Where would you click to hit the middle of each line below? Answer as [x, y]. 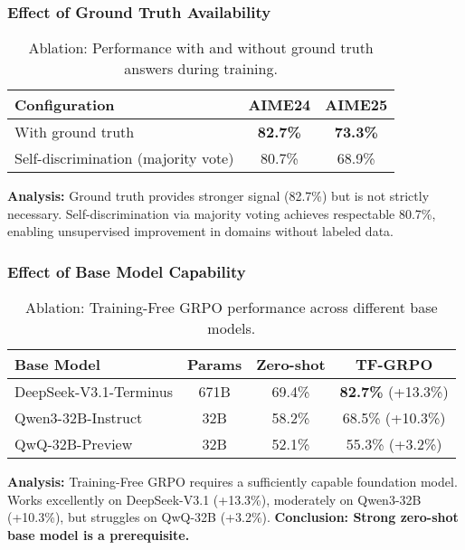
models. [232, 328]
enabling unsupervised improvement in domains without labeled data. [200, 231]
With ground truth [75, 132]
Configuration [65, 105]
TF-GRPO [394, 365]
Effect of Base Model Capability [127, 271]
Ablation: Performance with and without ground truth [201, 48]
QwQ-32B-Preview [74, 444]
